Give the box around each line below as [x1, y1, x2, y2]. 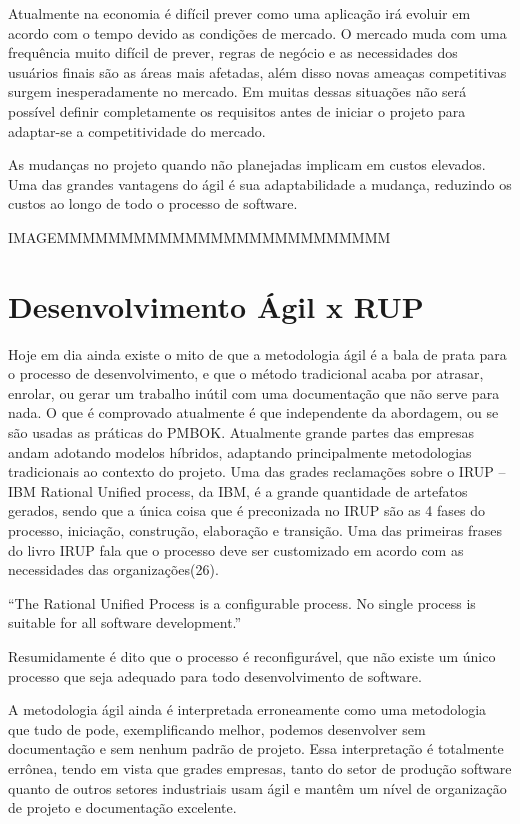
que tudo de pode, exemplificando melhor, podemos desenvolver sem [8, 718, 426, 739]
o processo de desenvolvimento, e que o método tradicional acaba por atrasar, [8, 363, 484, 384]
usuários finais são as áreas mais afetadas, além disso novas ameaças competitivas [8, 61, 507, 82]
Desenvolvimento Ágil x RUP [8, 285, 424, 326]
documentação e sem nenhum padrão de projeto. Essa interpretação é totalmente [8, 738, 504, 759]
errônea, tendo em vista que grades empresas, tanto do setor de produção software [8, 757, 512, 778]
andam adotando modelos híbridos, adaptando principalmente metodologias [8, 441, 472, 462]
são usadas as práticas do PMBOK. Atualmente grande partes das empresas [8, 422, 474, 443]
